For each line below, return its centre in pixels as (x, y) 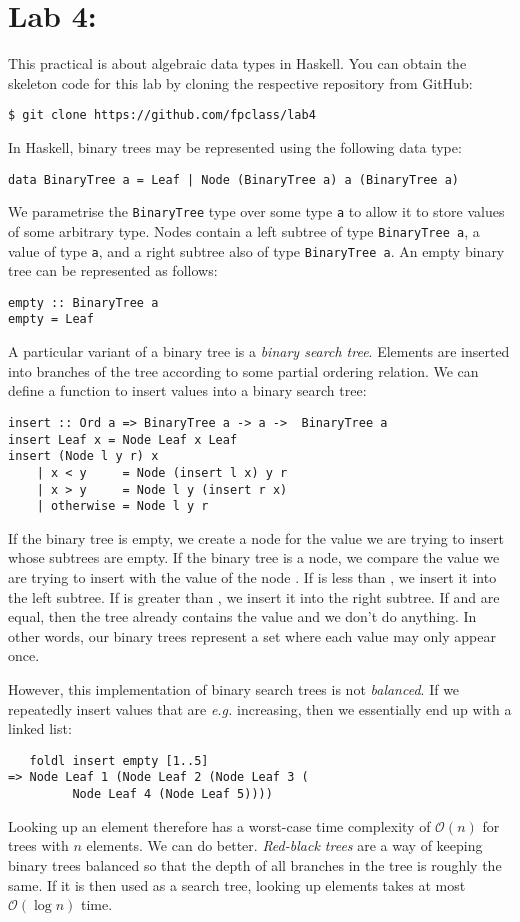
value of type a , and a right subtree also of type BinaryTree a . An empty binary (256, 250)
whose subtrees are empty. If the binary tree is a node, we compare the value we (254, 557)
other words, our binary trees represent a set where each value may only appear (252, 635)
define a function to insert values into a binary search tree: (187, 390)
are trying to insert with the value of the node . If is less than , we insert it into (252, 577)
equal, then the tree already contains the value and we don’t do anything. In (242, 616)
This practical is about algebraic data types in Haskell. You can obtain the (237, 63)
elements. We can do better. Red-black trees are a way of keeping (284, 845)
